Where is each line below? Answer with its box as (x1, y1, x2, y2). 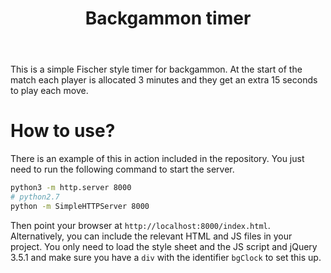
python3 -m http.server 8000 (10, 183, 132, 193)
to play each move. (10, 85, 89, 97)
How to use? (10, 120, 116, 142)
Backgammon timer (84, 7, 252, 30)
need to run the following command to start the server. (10, 163, 235, 176)
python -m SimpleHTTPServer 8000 (10, 201, 150, 211)
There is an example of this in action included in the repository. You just (10, 153, 305, 165)
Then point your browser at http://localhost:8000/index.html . (10, 219, 271, 231)
